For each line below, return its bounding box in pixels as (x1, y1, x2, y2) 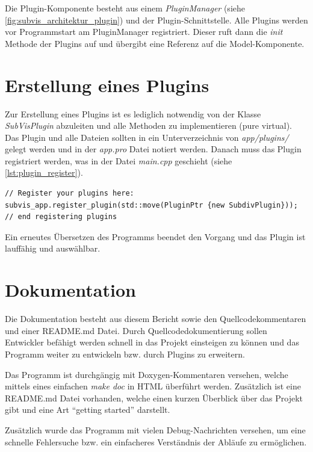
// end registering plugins (5, 212, 117, 221)
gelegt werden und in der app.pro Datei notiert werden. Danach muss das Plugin (5, 143, 302, 155)
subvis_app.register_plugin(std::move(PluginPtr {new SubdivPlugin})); (5, 200, 298, 209)
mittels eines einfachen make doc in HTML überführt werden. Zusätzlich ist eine (5, 380, 301, 392)
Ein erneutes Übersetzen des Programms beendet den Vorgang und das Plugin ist (5, 230, 306, 243)
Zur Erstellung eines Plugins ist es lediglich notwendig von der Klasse (5, 107, 261, 120)
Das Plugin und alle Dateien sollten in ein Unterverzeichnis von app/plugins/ (5, 131, 289, 143)
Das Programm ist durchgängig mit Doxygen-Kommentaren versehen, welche (5, 368, 288, 380)
